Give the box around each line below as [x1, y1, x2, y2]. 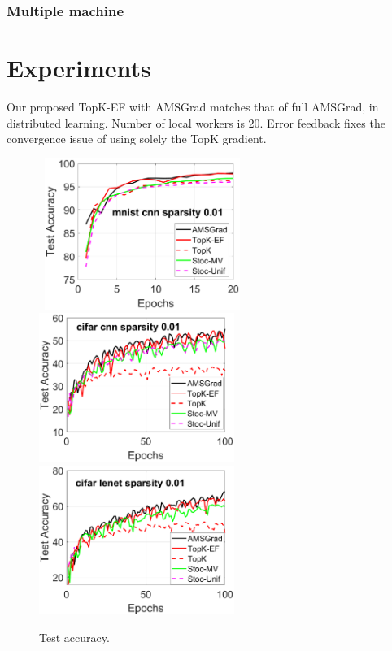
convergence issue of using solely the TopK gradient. [7, 130, 267, 147]
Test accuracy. [39, 628, 110, 645]
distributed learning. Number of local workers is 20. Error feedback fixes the [7, 114, 385, 131]
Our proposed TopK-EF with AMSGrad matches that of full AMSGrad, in [7, 98, 379, 115]
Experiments [7, 51, 151, 85]
